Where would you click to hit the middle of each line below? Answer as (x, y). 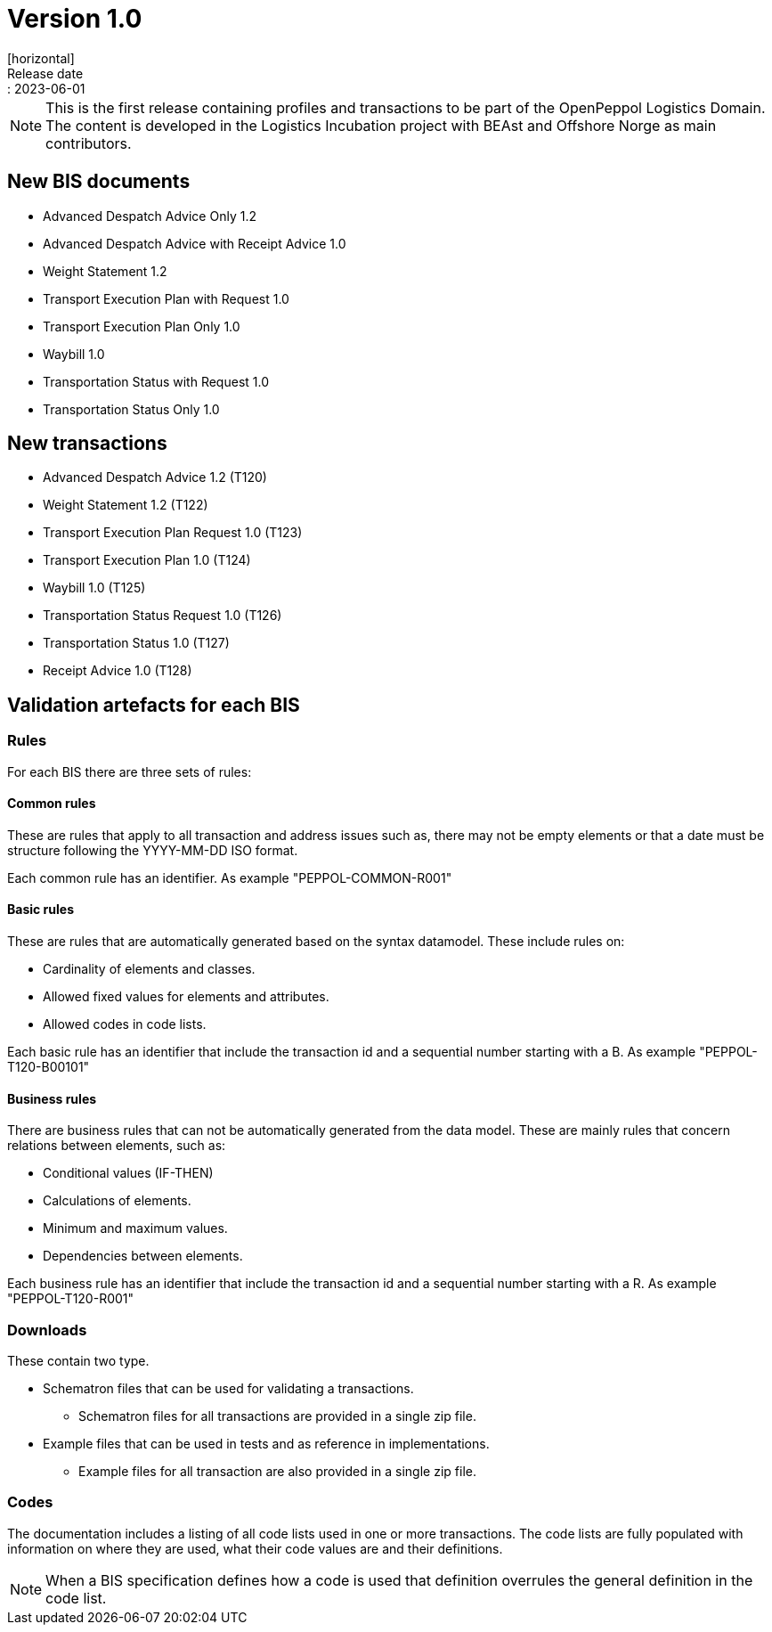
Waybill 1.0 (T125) (94, 588)
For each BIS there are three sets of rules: (130, 771)
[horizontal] (41, 58)
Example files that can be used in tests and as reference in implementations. (266, 1444)
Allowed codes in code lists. (125, 1024)
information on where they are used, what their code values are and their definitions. (255, 1548)
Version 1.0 (75, 19)
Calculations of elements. (117, 1201)
